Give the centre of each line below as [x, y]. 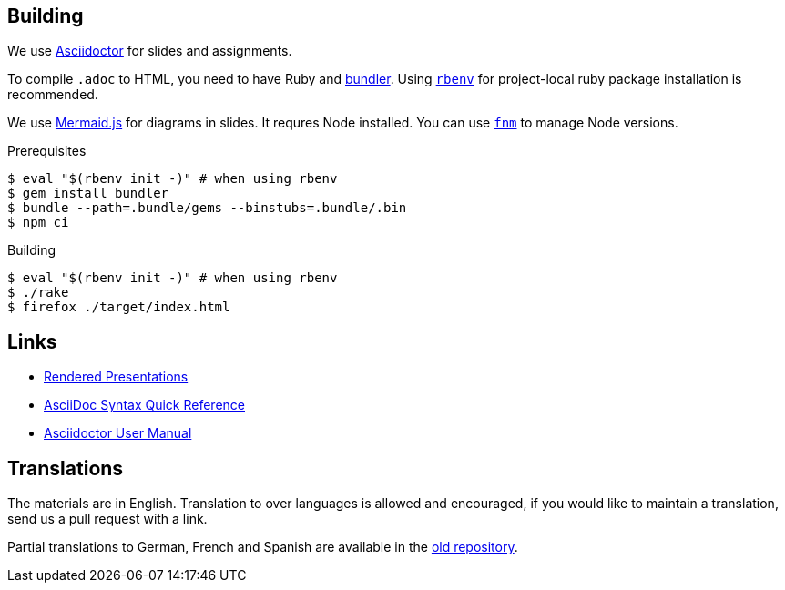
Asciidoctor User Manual [118, 433]
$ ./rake [38, 293]
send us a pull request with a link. [107, 519]
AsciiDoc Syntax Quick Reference [144, 405]
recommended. [53, 95]
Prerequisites [47, 151]
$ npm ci [38, 223]
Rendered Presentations [116, 377]
